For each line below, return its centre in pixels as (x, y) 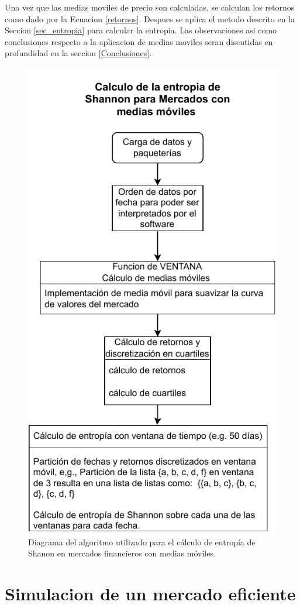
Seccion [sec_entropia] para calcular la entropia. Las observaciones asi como (141, 30)
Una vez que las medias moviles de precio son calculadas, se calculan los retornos (150, 7)
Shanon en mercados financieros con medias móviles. (122, 553)
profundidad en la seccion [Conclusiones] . (78, 53)
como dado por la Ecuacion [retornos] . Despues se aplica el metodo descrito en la (150, 18)
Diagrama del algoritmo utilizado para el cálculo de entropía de (142, 542)
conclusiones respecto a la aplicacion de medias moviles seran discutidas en (139, 41)
